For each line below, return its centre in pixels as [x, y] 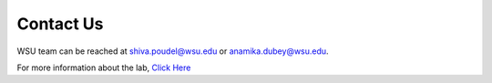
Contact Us [60, 24]
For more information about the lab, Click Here [104, 67]
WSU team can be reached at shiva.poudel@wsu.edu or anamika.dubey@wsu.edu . [173, 51]
